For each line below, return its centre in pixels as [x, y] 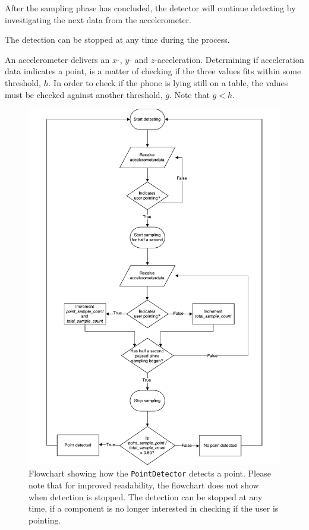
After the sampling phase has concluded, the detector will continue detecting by [150, 8]
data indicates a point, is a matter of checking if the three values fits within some [153, 71]
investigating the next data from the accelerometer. [98, 19]
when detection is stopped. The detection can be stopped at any [146, 496]
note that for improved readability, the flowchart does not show [144, 485]
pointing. [45, 520]
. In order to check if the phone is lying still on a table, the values [168, 82]
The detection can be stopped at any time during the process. [117, 40]
